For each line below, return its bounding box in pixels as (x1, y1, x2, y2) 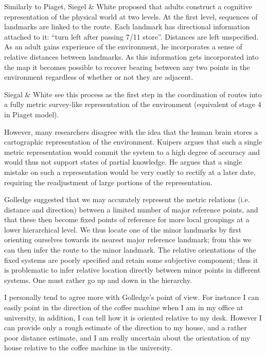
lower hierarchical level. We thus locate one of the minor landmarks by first (4, 224, 242, 235)
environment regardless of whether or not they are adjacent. (4, 72, 193, 82)
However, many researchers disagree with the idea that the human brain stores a (4, 126, 258, 137)
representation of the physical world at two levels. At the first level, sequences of (4, 11, 258, 22)
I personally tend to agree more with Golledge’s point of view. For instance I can (4, 292, 259, 302)
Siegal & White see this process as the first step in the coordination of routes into (4, 88, 262, 99)
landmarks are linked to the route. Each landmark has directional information (4, 21, 250, 32)
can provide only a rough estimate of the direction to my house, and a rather (4, 322, 247, 333)
